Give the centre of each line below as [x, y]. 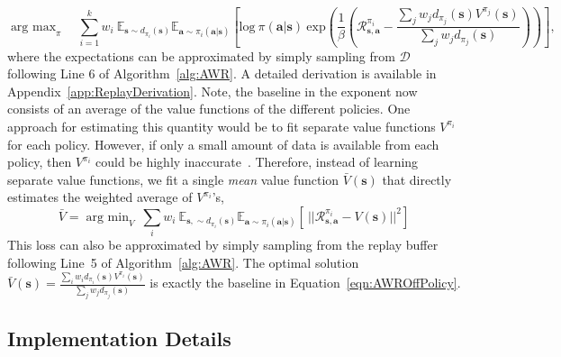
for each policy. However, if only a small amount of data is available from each [223, 144]
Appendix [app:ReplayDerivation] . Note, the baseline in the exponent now [213, 91]
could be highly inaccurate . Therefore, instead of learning [257, 162]
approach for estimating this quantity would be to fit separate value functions [222, 126]
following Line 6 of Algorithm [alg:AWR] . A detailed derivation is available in [222, 73]
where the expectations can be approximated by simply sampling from [201, 55]
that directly [417, 179]
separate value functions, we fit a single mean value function [173, 179]
